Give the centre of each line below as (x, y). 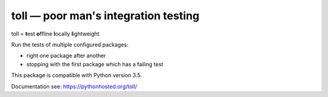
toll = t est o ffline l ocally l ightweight (55, 34)
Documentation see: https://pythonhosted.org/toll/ (74, 86)
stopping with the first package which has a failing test (95, 64)
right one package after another (66, 56)
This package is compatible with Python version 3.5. (77, 75)
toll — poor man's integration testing (105, 16)
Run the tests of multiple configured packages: (70, 45)
